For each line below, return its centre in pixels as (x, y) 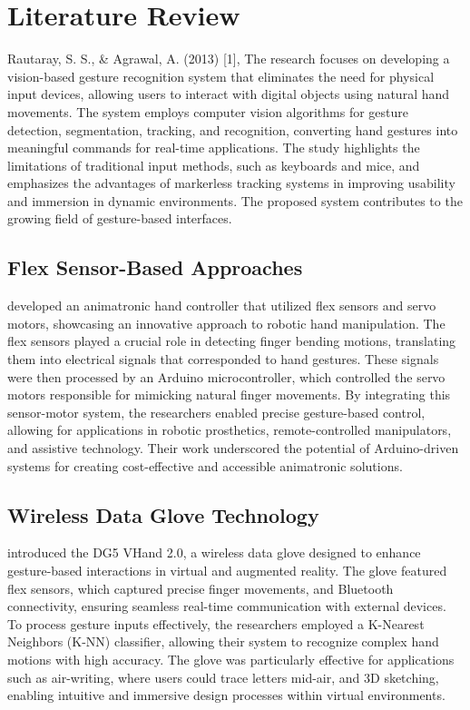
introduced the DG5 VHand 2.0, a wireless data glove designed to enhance (214, 552)
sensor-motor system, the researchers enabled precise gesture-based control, (216, 412)
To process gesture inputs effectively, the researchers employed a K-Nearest (216, 623)
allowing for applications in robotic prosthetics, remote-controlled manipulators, (230, 430)
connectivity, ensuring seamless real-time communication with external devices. (227, 606)
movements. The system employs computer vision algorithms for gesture (208, 111)
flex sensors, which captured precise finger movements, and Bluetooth (201, 588)
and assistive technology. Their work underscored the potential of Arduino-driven (233, 448)
